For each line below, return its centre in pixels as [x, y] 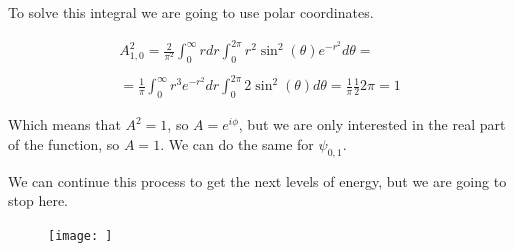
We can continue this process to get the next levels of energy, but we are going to [257, 180]
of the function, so [64, 143]
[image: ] [80, 235]
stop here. [38, 200]
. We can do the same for [237, 143]
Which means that [64, 124]
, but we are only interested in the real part [372, 124]
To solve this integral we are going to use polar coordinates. [191, 12]
